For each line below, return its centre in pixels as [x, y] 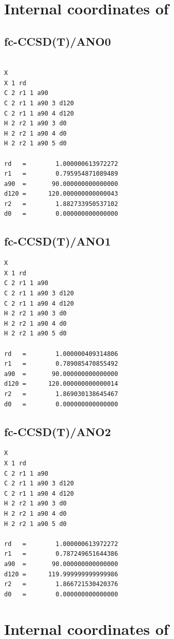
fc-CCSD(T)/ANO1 [58, 241]
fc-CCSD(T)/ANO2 [58, 431]
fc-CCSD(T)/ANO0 [58, 41]
